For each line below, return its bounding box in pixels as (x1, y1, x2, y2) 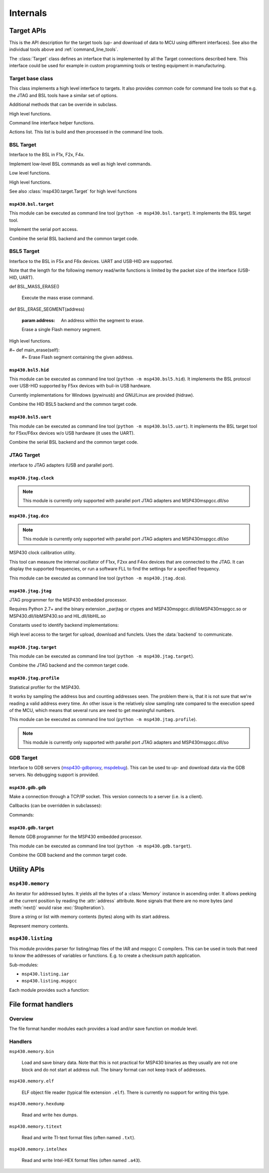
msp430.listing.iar (21, 971, 69, 977)
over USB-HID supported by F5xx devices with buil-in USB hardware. (9, 383, 151, 389)
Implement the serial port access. (9, 227, 78, 233)
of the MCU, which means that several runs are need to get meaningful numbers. (9, 707, 175, 713)
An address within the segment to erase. (61, 318, 144, 324)
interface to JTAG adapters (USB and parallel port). (9, 462, 114, 468)
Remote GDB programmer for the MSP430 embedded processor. (9, 834, 142, 840)
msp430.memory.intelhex (9, 1146, 67, 1152)
